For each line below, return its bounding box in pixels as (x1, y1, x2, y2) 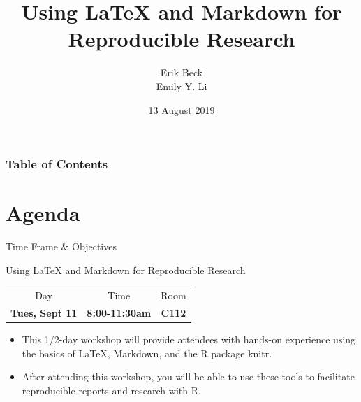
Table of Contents (6, 155, 108, 173)
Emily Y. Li (156, 78, 207, 93)
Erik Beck (160, 65, 203, 80)
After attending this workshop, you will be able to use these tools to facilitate (22, 369, 355, 384)
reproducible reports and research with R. (22, 382, 201, 397)
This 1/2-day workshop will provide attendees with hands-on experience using (22, 332, 356, 347)
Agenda (6, 199, 80, 227)
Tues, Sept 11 (10, 305, 78, 320)
